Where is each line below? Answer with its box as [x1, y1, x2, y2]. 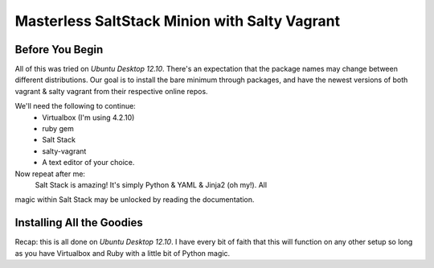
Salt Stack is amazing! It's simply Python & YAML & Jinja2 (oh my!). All [35, 179, 268, 189]
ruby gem [42, 124, 74, 134]
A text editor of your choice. [42, 158, 135, 167]
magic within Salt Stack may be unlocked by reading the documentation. [14, 195, 255, 204]
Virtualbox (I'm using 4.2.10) [42, 113, 135, 122]
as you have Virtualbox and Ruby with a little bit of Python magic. [14, 248, 231, 258]
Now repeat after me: [14, 169, 86, 179]
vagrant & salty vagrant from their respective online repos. [14, 86, 208, 96]
